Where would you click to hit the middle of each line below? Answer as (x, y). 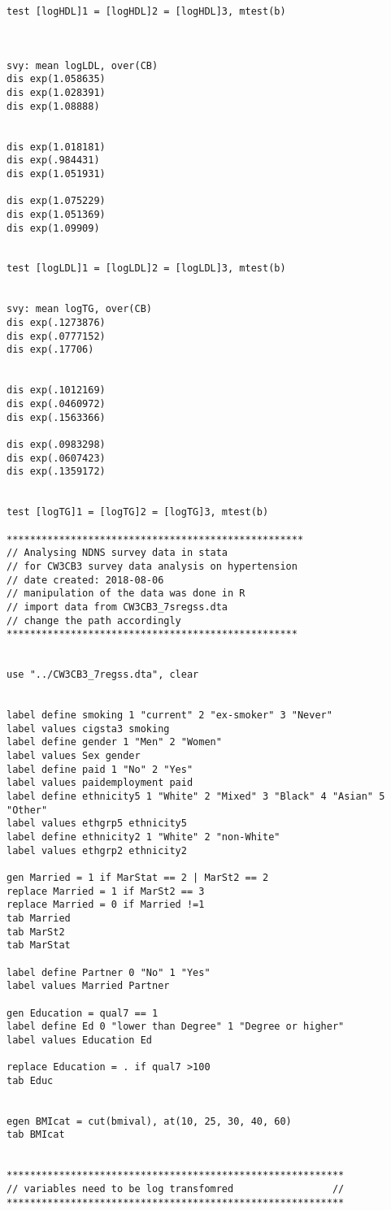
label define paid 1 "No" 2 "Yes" (100, 769)
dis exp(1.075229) (56, 201)
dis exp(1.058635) (56, 79)
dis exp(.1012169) (56, 390)
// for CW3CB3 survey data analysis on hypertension (152, 566)
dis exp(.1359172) (56, 472)
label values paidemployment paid (100, 783)
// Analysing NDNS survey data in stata (117, 553)
